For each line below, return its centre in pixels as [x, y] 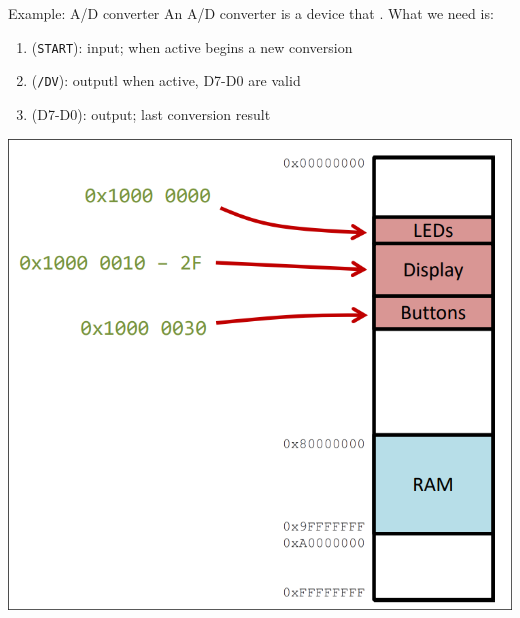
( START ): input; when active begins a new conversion [192, 46]
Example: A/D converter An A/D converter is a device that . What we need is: [251, 13]
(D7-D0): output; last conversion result [151, 113]
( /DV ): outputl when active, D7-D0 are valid [166, 80]
